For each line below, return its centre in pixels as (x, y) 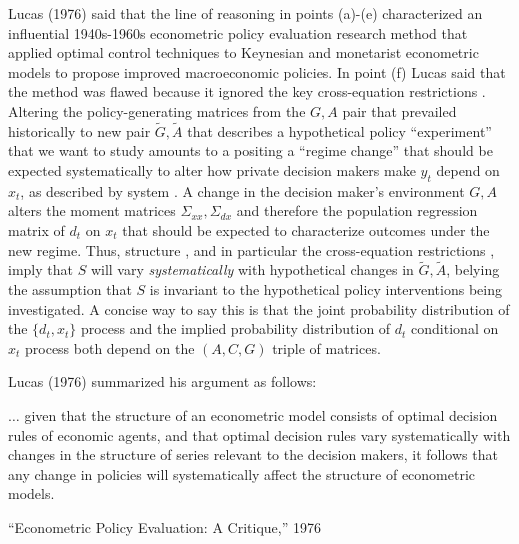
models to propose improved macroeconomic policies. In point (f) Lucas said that (257, 71)
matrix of (36, 229)
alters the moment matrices (92, 210)
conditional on (455, 328)
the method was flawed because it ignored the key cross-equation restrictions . (247, 91)
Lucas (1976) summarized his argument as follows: (162, 381)
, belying (473, 269)
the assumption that (70, 288)
